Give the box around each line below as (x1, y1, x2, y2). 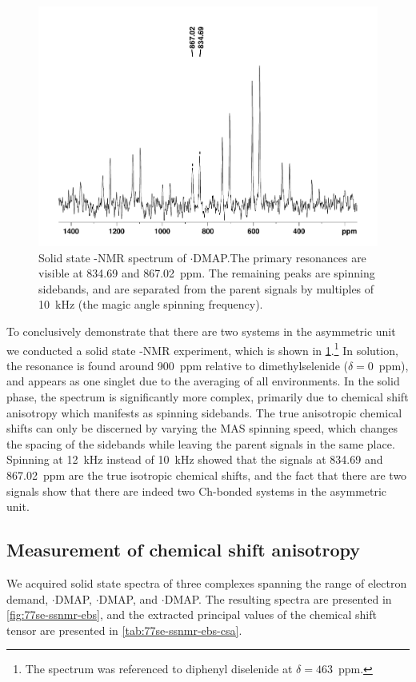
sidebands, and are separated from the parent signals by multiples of (38, 280, 374, 297)
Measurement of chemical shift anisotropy (6, 537, 360, 562)
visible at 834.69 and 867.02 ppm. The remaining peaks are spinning (38, 265, 375, 281)
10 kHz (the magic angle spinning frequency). (38, 296, 263, 313)
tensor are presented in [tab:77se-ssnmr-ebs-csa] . (6, 621, 242, 638)
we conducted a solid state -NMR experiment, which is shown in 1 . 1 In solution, (6, 339, 398, 358)
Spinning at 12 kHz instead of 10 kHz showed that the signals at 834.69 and (6, 451, 383, 468)
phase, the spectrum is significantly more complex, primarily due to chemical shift (6, 389, 409, 405)
